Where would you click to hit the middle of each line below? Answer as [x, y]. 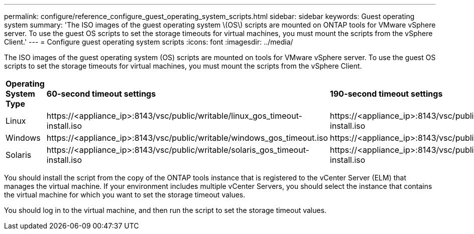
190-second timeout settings [386, 94]
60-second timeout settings [101, 94]
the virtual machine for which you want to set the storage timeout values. [125, 195]
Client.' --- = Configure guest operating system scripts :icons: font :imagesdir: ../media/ [149, 42]
